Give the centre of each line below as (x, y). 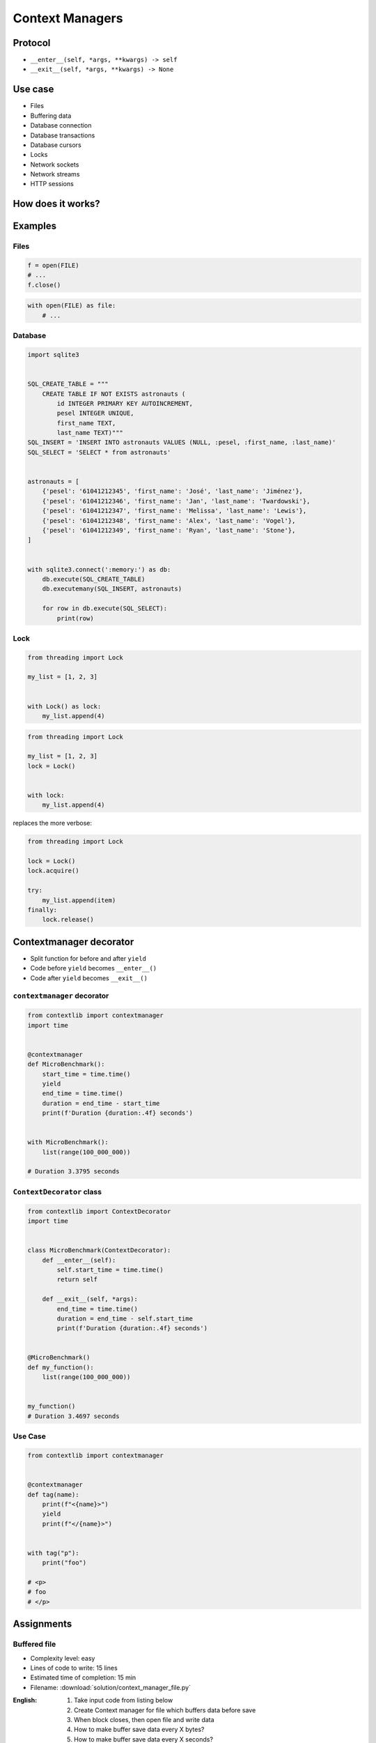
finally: (42, 910)
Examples (35, 226)
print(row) (75, 618)
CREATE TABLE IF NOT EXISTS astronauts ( (114, 394)
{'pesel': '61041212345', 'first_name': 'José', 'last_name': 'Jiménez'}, (172, 491)
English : (25, 1700)
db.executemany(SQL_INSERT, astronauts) (112, 589)
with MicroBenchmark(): (68, 1142)
